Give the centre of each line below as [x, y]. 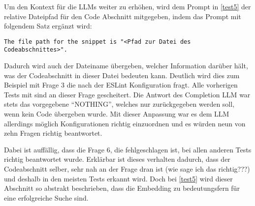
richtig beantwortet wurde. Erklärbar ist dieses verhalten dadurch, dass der [117, 159]
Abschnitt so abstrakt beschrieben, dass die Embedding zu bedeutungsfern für [122, 188]
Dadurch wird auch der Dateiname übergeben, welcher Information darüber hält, [126, 66]
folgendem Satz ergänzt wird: [48, 26]
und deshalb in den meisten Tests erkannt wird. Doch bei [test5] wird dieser [118, 178]
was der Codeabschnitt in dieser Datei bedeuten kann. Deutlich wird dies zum [122, 75]
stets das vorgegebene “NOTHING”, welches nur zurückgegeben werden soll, [119, 104]
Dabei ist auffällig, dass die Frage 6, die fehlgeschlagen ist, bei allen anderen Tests [128, 149]
